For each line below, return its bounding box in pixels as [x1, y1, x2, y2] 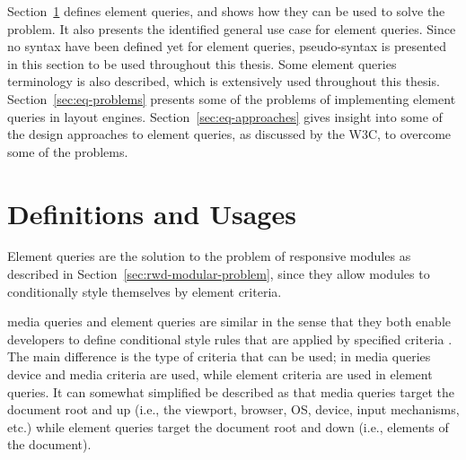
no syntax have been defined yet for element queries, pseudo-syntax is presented [7, 37, 446, 56]
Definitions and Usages [7, 195, 296, 231]
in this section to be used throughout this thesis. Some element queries [7, 54, 397, 73]
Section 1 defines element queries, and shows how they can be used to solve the [7, 2, 445, 20]
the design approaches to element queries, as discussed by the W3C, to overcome [7, 125, 452, 143]
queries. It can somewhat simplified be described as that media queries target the [7, 382, 454, 401]
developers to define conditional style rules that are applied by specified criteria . [7, 329, 453, 348]
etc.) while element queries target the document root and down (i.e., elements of [7, 417, 449, 436]
